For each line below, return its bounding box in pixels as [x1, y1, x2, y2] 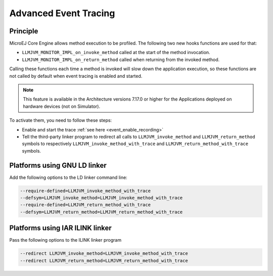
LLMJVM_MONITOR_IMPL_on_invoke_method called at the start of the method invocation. [22, 50, 210, 56]
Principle [9, 27, 38, 35]
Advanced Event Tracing [9, 8, 115, 19]
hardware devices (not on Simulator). [23, 103, 101, 109]
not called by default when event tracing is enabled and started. [9, 73, 143, 79]
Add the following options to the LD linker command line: [9, 174, 127, 180]
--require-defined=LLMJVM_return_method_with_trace [20, 202, 151, 208]
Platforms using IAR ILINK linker [9, 224, 112, 233]
